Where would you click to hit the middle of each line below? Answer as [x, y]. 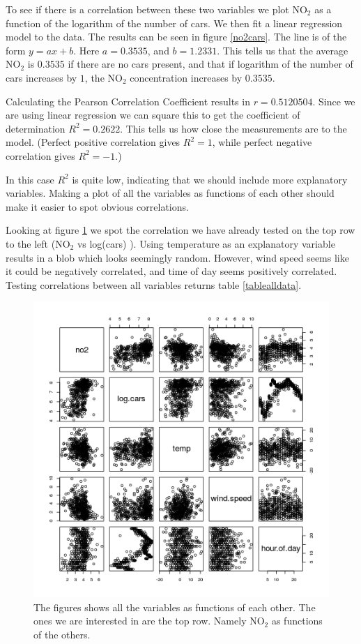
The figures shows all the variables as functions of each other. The [175, 607]
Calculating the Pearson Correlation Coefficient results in [128, 101]
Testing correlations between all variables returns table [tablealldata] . [154, 284]
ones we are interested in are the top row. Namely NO [149, 621]
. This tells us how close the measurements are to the [233, 128]
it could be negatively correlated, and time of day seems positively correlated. [171, 271]
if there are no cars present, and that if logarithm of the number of [210, 64]
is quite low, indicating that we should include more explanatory [210, 179]
